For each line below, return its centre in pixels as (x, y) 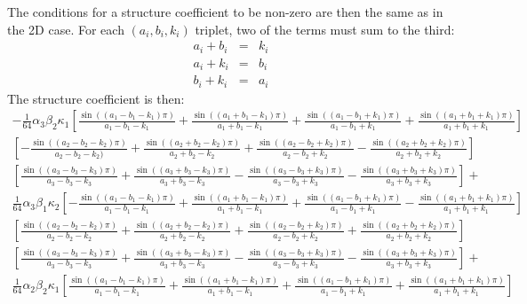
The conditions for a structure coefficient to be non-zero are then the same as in (225, 12)
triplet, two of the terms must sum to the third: (325, 29)
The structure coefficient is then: (96, 98)
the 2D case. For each (66, 29)
